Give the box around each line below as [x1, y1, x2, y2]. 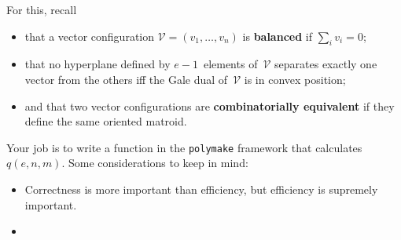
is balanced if [242, 27, 312, 44]
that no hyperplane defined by [24, 56, 171, 72]
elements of [203, 56, 258, 72]
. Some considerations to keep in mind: [61, 155, 248, 171]
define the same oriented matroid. [24, 113, 187, 129]
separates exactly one [274, 56, 377, 72]
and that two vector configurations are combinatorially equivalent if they [24, 97, 395, 114]
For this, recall [6, 2, 77, 17]
